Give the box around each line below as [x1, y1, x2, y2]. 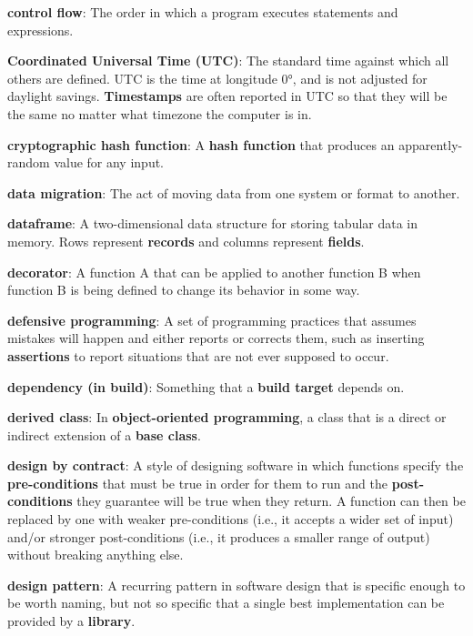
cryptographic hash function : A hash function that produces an [7, 135, 395, 154]
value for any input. [54, 153, 165, 172]
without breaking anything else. [7, 545, 184, 564]
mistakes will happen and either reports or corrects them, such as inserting [7, 328, 425, 348]
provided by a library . [7, 611, 136, 631]
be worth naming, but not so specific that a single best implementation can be [7, 593, 445, 612]
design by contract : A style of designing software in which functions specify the [7, 456, 464, 475]
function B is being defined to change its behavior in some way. [7, 280, 360, 299]
